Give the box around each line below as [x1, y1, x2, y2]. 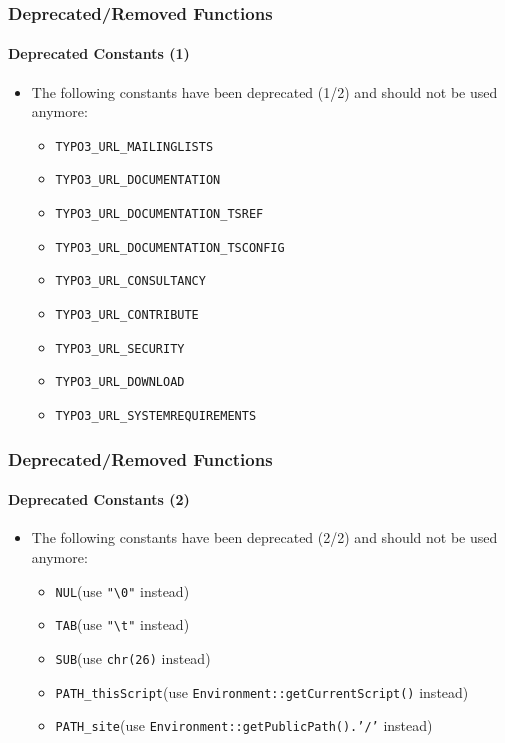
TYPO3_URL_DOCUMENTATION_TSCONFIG [55, 240, 285, 255]
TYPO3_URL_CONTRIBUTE [55, 308, 199, 323]
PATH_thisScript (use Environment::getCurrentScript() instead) [55, 681, 469, 702]
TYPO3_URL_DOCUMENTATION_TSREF [55, 207, 264, 222]
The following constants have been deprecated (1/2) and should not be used [31, 81, 498, 102]
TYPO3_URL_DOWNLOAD [55, 375, 185, 390]
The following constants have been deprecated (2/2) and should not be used [31, 527, 498, 548]
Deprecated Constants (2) [8, 489, 190, 510]
